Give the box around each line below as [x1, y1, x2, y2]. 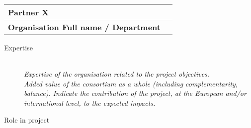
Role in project [4, 114, 50, 125]
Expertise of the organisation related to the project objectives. [24, 69, 210, 79]
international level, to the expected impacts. [24, 97, 156, 108]
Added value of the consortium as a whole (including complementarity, [24, 78, 238, 88]
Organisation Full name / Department [8, 21, 161, 33]
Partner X [8, 6, 49, 18]
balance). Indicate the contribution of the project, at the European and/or [24, 88, 247, 98]
